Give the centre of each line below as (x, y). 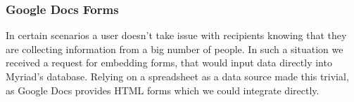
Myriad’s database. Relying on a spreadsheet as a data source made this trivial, (177, 76)
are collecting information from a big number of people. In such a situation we (175, 49)
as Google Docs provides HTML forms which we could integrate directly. (163, 90)
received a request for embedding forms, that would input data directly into (169, 63)
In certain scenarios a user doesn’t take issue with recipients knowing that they (176, 35)
